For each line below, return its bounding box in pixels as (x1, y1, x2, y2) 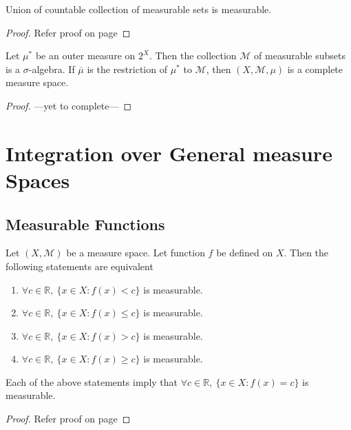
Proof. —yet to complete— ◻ (6, 98, 132, 112)
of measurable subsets (254, 48, 346, 63)
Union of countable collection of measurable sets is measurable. (6, 2, 272, 16)
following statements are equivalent (6, 258, 153, 273)
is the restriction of (87, 61, 167, 76)
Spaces (6, 165, 70, 194)
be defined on (216, 245, 273, 260)
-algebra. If (28, 61, 75, 76)
